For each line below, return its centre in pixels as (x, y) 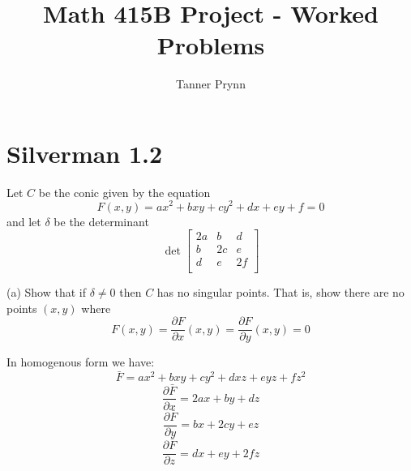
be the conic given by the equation (124, 192)
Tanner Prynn (211, 84)
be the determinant (101, 221)
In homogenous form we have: (81, 362)
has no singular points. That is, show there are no (280, 292)
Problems (211, 45)
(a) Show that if (47, 292)
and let (24, 221)
